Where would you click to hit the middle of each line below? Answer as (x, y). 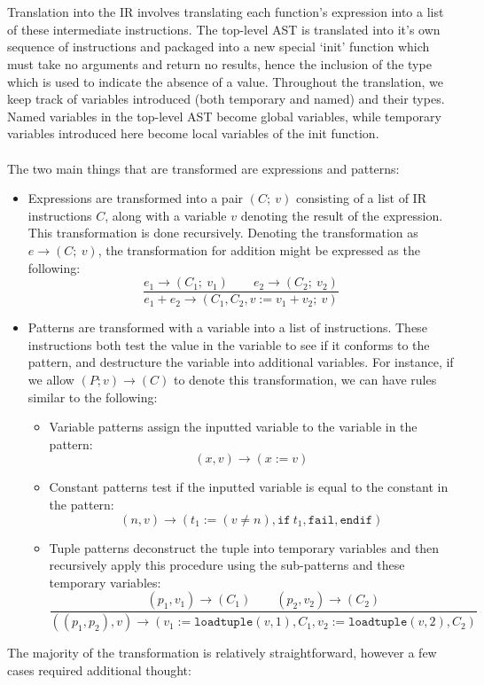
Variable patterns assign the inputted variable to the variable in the (233, 427)
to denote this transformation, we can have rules (305, 379)
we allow (51, 379)
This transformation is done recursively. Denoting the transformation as (223, 233)
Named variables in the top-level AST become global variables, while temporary (224, 116)
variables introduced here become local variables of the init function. (193, 133)
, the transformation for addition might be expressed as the (259, 249)
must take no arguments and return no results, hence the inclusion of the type (219, 63)
